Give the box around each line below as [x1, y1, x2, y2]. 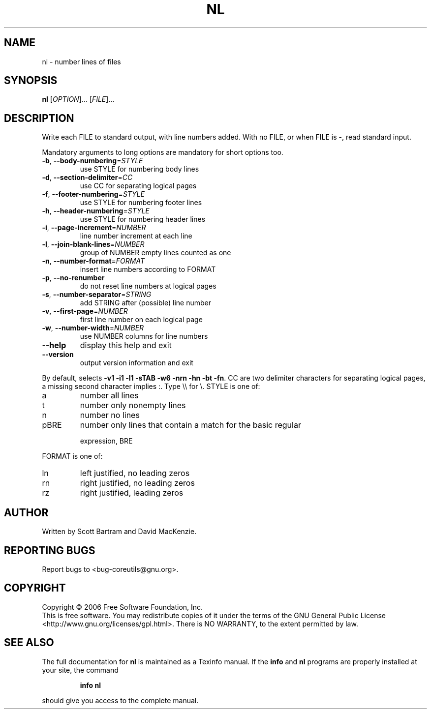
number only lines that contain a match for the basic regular [80, 420, 301, 430]
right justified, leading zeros [80, 488, 184, 498]
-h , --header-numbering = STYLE [42, 207, 150, 215]
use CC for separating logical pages [80, 181, 197, 190]
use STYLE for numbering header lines [80, 215, 206, 224]
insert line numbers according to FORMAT [80, 265, 216, 274]
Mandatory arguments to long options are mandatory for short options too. [42, 148, 283, 157]
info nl [80, 681, 101, 689]
